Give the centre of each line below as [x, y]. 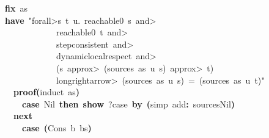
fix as [16, 8]
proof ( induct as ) [47, 92]
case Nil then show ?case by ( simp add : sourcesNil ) [129, 103]
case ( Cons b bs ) [57, 127]
